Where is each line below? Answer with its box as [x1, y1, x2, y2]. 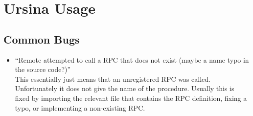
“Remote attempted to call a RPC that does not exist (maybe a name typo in [15, 54, 249, 65]
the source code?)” [15, 64, 71, 74]
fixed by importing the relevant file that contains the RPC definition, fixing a [15, 93, 247, 103]
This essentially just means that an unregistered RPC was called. [15, 73, 210, 84]
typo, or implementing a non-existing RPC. [15, 102, 145, 113]
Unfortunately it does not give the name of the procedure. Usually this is [15, 83, 234, 93]
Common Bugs [3, 31, 80, 46]
